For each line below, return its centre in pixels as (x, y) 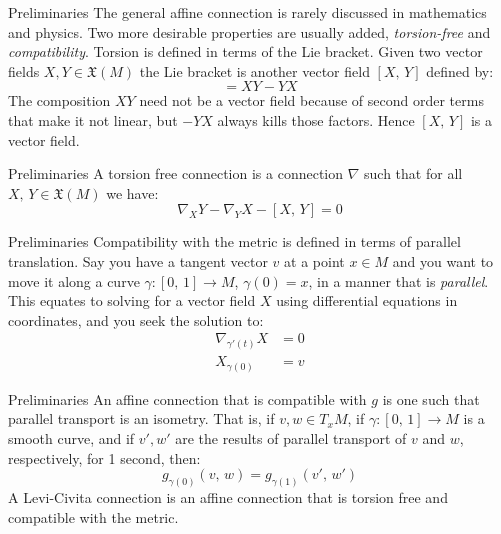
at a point (314, 260)
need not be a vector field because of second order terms (311, 100)
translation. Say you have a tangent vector (138, 260)
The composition (59, 100)
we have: (132, 192)
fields (24, 70)
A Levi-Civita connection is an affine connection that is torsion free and (228, 496)
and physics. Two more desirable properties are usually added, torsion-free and (249, 31)
